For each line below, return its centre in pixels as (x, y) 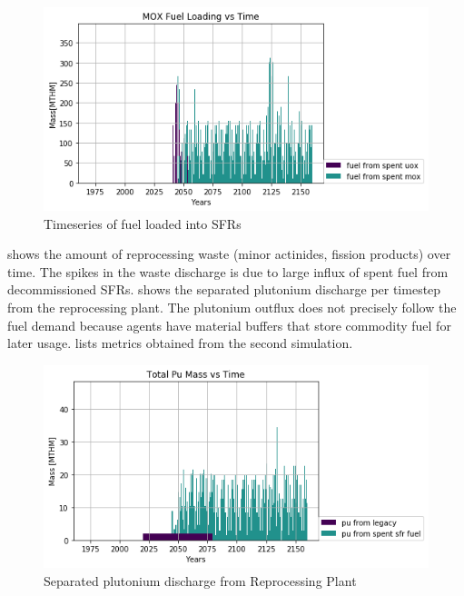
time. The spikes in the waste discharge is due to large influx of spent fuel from (228, 271)
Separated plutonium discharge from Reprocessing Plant (200, 581)
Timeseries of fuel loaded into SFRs (143, 223)
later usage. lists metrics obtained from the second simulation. (180, 343)
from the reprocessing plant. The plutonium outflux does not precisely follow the (232, 308)
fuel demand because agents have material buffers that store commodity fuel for (229, 325)
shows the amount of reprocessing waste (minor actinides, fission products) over (229, 254)
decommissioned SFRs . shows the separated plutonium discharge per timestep (224, 289)
